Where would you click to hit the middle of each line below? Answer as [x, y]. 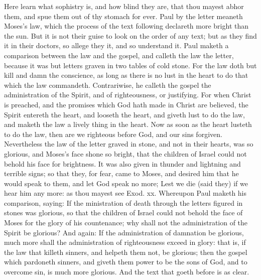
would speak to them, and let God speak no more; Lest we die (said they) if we [126, 183]
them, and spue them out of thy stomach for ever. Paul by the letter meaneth [123, 16]
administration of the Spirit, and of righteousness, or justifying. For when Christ [128, 95]
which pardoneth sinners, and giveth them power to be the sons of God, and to [126, 262]
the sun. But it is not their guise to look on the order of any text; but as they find [130, 35]
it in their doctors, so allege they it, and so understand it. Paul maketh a [116, 45]
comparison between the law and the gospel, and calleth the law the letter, [119, 55]
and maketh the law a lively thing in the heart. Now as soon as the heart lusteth [128, 124]
